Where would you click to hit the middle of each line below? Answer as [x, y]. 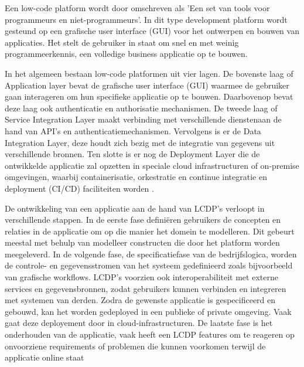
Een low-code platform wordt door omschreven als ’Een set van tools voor [137, 8]
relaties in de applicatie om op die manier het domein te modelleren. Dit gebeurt [150, 231]
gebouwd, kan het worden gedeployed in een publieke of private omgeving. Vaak [148, 311]
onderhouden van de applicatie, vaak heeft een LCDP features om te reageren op [150, 334]
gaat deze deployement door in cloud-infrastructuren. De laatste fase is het [139, 323]
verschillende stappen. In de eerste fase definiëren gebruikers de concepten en [143, 220]
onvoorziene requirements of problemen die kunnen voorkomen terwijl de [135, 346]
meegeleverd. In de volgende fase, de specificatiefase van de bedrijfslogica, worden [151, 254]
